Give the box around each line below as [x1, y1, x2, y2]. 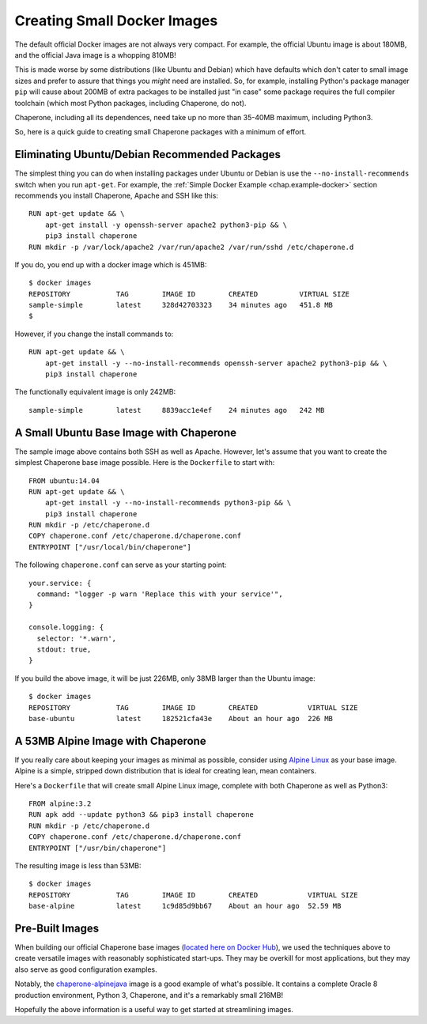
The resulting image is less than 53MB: [14, 860, 142, 870]
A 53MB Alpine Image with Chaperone [14, 734, 206, 747]
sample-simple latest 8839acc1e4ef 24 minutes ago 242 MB [28, 406, 325, 414]
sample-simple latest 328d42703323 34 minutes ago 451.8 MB [28, 300, 334, 310]
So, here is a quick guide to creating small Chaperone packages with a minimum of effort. [14, 127, 307, 137]
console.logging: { [28, 623, 104, 632]
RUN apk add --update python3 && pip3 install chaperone [28, 811, 255, 819]
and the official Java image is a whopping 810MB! [14, 50, 177, 59]
